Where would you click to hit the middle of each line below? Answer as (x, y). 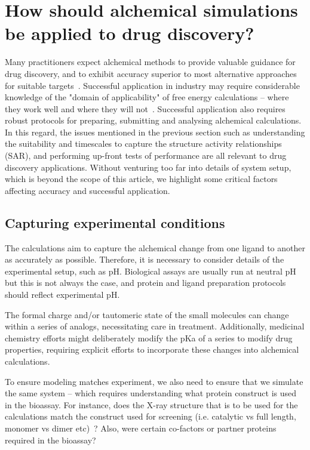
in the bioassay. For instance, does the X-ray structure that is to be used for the (151, 404)
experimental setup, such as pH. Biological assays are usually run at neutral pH (151, 271)
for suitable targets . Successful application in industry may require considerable (152, 85)
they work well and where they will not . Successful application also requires (145, 108)
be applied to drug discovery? (130, 33)
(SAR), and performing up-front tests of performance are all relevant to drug (146, 155)
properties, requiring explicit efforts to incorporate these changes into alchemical (152, 349)
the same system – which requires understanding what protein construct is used (151, 393)
